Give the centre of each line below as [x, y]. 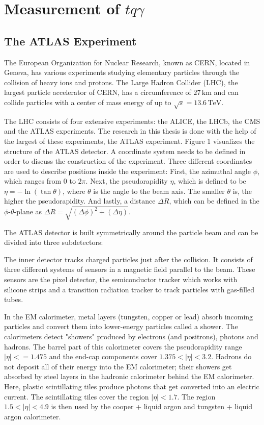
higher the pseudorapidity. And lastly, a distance [80, 201]
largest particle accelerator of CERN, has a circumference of [98, 92]
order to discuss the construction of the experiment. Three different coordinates [128, 161]
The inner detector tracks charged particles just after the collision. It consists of [128, 259]
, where [74, 191]
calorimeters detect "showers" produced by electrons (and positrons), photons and [131, 336]
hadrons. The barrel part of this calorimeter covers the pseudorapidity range [123, 346]
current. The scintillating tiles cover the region [77, 396]
